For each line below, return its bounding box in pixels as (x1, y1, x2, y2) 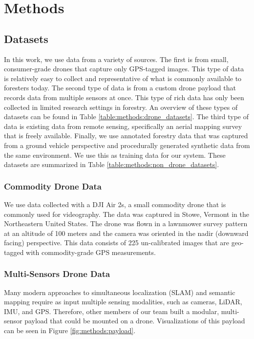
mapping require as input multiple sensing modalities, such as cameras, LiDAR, (4, 297, 242, 307)
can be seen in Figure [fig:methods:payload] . (4, 325, 136, 336)
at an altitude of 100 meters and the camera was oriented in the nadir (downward (4, 228, 249, 238)
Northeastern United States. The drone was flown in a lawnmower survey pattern (4, 218, 248, 229)
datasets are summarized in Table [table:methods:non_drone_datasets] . (4, 159, 219, 169)
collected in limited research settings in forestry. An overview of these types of (4, 102, 238, 112)
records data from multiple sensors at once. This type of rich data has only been (4, 92, 244, 102)
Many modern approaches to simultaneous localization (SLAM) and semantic (4, 287, 235, 297)
